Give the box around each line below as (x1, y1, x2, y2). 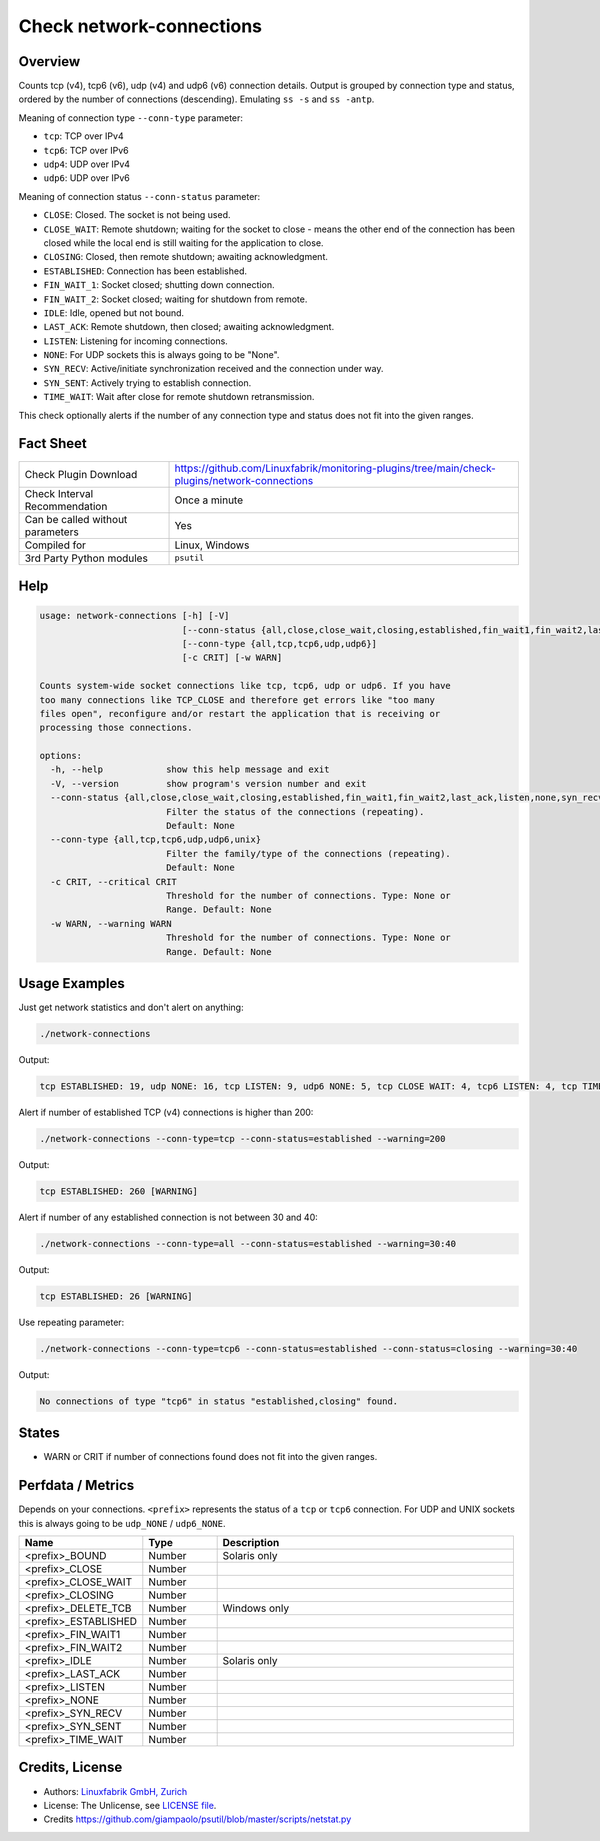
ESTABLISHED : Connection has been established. (43, 265, 248, 277)
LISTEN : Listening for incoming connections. (43, 335, 229, 347)
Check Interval (24, 486, 94, 500)
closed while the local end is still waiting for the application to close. (43, 236, 324, 249)
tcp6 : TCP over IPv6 (43, 144, 129, 156)
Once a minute (174, 493, 244, 507)
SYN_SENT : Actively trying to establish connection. (43, 376, 252, 389)
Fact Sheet (18, 435, 87, 452)
